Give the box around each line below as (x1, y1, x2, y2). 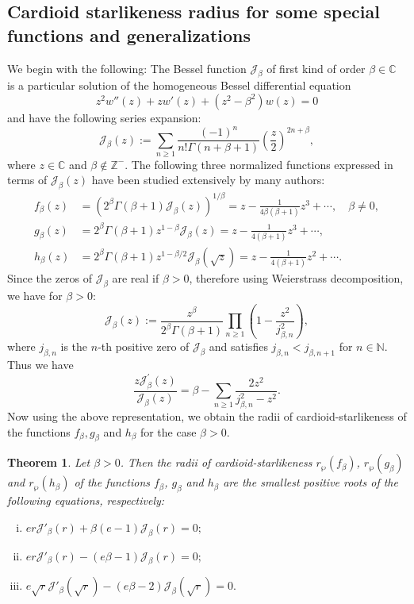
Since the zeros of (7, 270, 93, 287)
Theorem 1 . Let (7, 454, 90, 471)
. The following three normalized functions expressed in (125, 156, 393, 172)
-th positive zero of (98, 338, 190, 355)
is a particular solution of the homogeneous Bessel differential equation (7, 77, 351, 94)
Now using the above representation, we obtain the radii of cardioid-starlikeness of (7, 408, 407, 425)
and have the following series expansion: (7, 109, 201, 125)
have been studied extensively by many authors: (91, 171, 325, 188)
